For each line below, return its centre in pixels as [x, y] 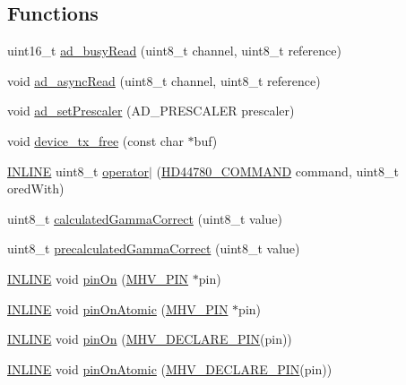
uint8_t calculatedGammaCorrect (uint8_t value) [145, 218]
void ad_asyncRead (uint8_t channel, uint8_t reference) [164, 80]
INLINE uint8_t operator [78, 171]
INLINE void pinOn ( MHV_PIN [98, 278]
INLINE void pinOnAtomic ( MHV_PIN [118, 308]
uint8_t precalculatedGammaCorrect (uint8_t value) [154, 248]
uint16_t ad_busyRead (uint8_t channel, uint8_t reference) [174, 51]
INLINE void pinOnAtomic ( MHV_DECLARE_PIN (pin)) [170, 368]
